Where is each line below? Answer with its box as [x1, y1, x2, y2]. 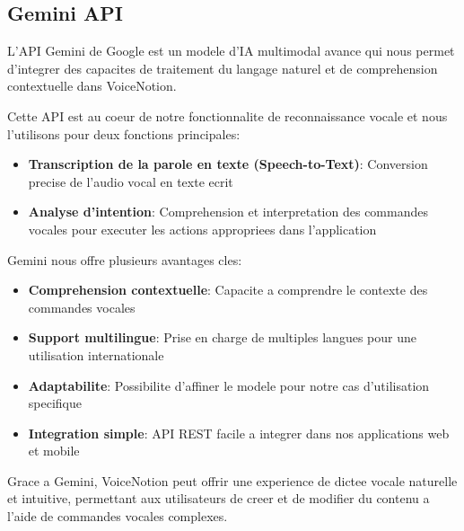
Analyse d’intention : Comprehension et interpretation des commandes [28, 202, 428, 221]
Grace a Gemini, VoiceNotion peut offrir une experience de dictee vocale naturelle [7, 471, 458, 490]
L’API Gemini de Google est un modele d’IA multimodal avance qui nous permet [7, 41, 455, 60]
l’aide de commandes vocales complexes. [7, 507, 228, 526]
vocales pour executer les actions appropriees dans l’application [28, 219, 377, 238]
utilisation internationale [28, 345, 164, 364]
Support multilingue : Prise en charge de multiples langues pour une [28, 328, 416, 347]
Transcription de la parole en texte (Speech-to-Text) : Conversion [28, 155, 428, 173]
